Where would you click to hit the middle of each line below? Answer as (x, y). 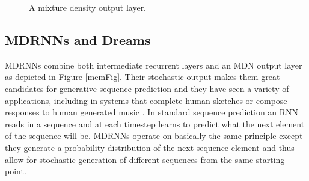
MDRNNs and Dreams (78, 39)
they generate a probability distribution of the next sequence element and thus (150, 147)
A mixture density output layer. (88, 7)
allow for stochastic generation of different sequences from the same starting (145, 159)
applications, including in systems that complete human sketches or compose (146, 100)
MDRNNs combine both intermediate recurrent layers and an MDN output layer (154, 65)
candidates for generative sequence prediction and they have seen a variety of (147, 88)
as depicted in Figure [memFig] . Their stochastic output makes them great (142, 77)
